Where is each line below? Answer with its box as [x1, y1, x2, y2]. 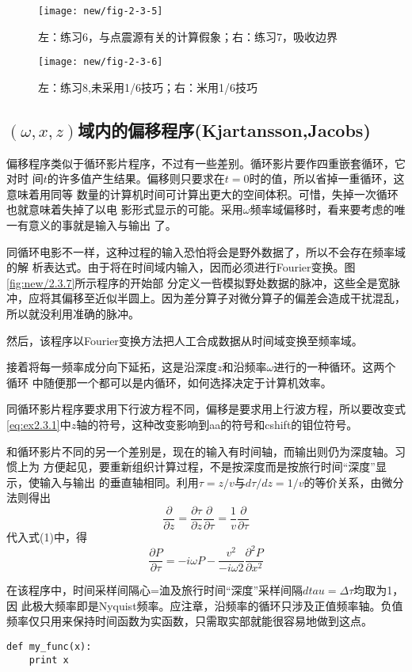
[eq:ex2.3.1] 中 [6, 416, 71, 433]
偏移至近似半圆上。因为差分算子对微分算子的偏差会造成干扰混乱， [61, 290, 406, 306]
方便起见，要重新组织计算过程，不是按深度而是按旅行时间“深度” [43, 458, 376, 475]
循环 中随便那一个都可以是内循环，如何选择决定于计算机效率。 [6, 374, 332, 390]
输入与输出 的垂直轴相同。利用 [39, 473, 199, 490]
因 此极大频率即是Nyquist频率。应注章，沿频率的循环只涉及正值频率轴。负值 [6, 597, 403, 613]
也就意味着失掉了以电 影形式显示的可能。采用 [6, 201, 243, 218]
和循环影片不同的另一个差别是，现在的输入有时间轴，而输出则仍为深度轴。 [6, 442, 395, 459]
